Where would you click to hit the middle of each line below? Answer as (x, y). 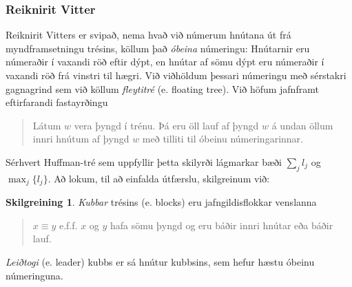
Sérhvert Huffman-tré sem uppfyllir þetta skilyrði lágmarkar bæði (144, 161)
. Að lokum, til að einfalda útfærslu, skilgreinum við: (159, 178)
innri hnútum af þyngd (81, 139)
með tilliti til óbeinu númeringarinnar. (222, 139)
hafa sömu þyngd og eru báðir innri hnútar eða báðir (222, 225)
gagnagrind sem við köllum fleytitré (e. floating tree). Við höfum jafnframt (162, 88)
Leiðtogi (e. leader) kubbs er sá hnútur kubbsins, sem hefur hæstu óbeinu (160, 262)
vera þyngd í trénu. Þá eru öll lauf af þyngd (166, 125)
